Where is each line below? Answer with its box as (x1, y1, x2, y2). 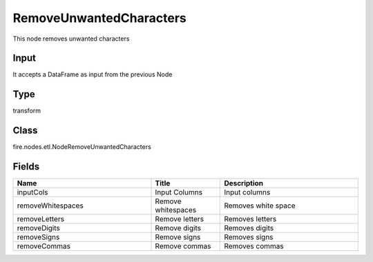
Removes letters (224, 214, 277, 224)
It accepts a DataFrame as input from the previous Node (12, 70, 173, 79)
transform (12, 107, 41, 115)
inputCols (17, 188, 48, 197)
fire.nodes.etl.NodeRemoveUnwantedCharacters (12, 143, 151, 151)
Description (224, 179, 264, 188)
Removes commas (224, 241, 284, 251)
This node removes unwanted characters (12, 34, 130, 43)
